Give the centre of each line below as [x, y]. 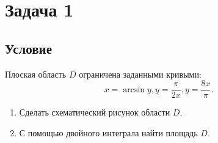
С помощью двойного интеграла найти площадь [108, 132]
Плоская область [36, 74]
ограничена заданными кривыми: [140, 74]
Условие [28, 48]
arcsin [134, 90]
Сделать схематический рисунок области [95, 112]
